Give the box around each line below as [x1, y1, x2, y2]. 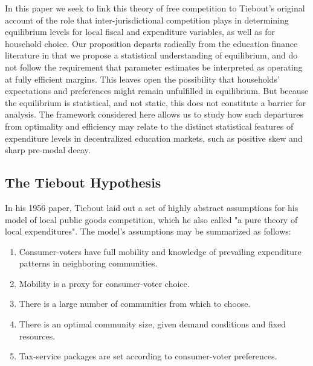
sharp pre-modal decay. [5, 144, 91, 156]
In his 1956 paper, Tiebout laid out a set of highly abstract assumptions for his [5, 201, 298, 213]
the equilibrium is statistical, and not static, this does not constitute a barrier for [5, 96, 306, 109]
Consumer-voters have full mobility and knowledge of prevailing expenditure [19, 245, 302, 257]
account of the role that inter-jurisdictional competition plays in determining [5, 13, 289, 26]
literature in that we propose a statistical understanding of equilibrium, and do [5, 49, 298, 62]
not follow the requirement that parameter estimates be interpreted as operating [5, 60, 303, 73]
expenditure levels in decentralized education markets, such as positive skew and [5, 131, 303, 144]
